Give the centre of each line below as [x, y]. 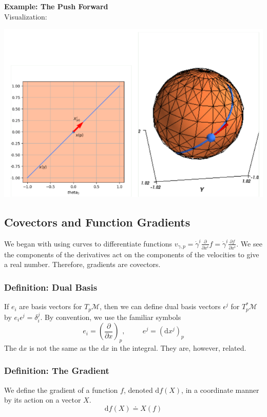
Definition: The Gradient [57, 371]
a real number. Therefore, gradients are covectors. [82, 264]
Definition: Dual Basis [51, 287]
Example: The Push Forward [56, 6]
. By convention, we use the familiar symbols [111, 317]
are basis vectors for [51, 306]
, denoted [138, 390]
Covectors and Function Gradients [97, 222]
